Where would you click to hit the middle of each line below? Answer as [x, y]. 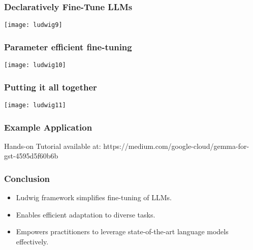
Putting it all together [51, 87]
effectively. [32, 242]
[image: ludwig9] [33, 25]
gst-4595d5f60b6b [31, 156]
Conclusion [27, 178]
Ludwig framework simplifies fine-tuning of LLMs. [94, 197]
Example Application [48, 127]
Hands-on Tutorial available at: [53, 146]
